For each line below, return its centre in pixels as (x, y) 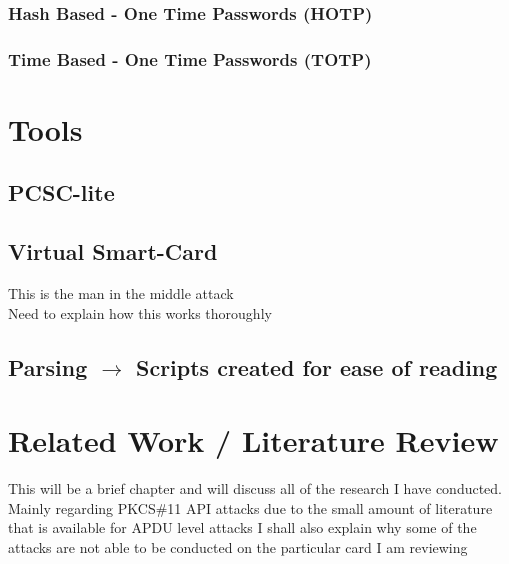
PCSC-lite (61, 192)
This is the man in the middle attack (121, 293)
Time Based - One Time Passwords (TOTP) (190, 58)
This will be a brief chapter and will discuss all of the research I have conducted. (255, 488)
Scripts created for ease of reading (316, 366)
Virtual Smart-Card (113, 251)
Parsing (48, 366)
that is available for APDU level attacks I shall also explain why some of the (242, 527)
